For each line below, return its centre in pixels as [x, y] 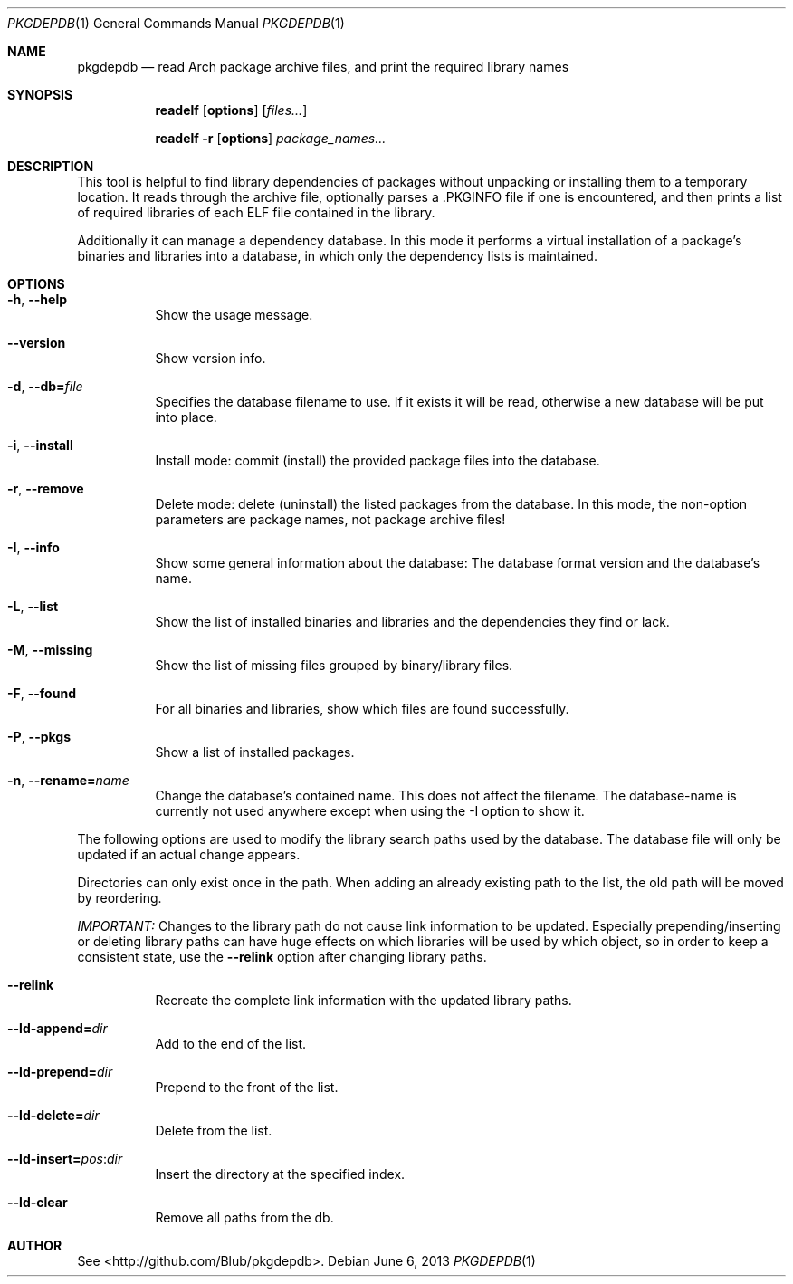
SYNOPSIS [40, 95]
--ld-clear [38, 1202]
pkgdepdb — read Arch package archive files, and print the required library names [323, 67]
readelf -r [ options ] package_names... [271, 138]
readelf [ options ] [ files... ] [231, 110]
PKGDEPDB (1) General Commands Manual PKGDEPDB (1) [176, 23]
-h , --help [38, 299]
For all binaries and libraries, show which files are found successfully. [362, 709]
